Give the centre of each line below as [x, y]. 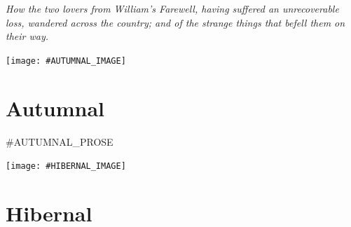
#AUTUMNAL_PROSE [60, 141]
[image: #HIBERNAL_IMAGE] [66, 166]
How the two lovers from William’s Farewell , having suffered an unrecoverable [172, 8]
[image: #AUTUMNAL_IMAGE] [66, 61]
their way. [27, 36]
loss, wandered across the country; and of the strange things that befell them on [175, 22]
